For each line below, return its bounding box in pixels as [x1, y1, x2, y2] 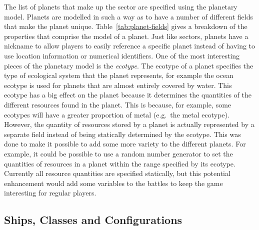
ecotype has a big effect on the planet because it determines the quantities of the [4, 89, 251, 100]
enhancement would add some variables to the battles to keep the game [4, 177, 223, 188]
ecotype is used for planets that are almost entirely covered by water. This [4, 79, 232, 90]
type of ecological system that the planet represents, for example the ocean [4, 70, 233, 80]
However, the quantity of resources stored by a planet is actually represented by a [4, 119, 254, 129]
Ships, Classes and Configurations [4, 212, 182, 227]
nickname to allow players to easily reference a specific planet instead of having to [4, 40, 255, 51]
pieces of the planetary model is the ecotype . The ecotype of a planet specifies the [4, 60, 253, 70]
